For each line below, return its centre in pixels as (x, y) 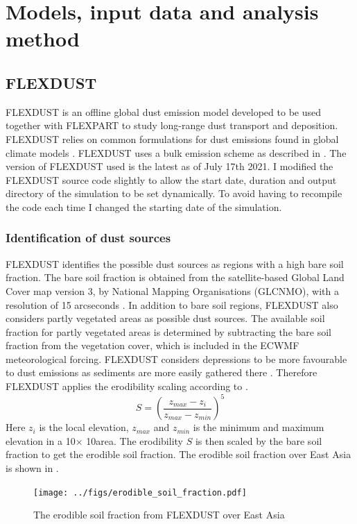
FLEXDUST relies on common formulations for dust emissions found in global (172, 138)
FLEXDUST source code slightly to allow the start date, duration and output (171, 179)
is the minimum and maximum (259, 427)
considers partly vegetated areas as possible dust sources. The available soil (165, 318)
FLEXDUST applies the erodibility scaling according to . (127, 386)
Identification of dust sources (88, 238)
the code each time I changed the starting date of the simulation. (144, 206)
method (43, 39)
